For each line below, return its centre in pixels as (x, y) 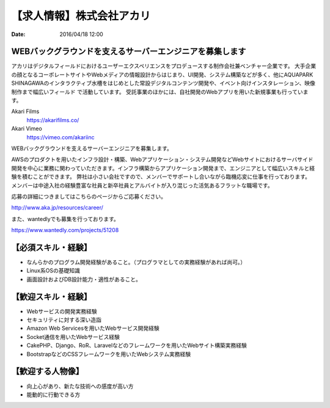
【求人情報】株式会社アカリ (81, 16)
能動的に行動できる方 (53, 395)
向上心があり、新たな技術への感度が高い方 (80, 386)
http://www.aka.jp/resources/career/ (57, 208)
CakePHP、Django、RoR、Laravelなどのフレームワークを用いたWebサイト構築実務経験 (137, 346)
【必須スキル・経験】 (51, 247)
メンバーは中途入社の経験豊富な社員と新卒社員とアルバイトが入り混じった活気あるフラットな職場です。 (142, 185)
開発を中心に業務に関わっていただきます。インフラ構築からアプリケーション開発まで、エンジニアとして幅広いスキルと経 (163, 168)
